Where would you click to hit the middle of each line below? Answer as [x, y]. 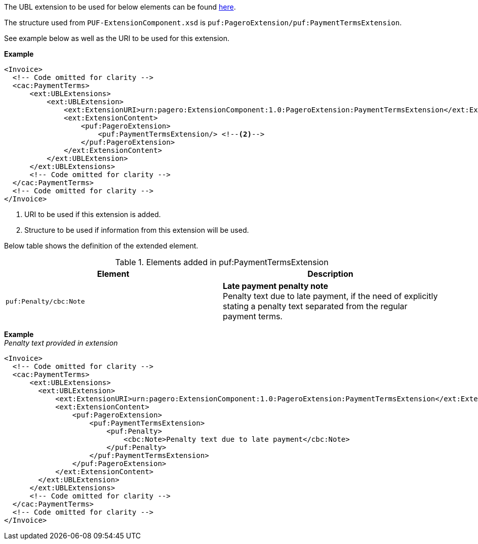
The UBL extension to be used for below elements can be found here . [120, 7]
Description [330, 274]
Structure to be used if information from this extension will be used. [137, 230]
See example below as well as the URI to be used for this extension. [117, 38]
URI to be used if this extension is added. [93, 214]
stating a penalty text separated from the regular [315, 306]
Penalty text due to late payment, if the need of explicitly [330, 296]
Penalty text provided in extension [61, 343]
